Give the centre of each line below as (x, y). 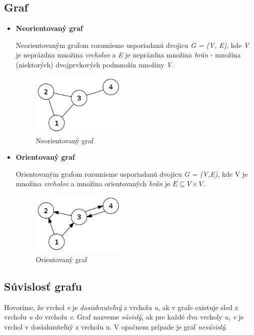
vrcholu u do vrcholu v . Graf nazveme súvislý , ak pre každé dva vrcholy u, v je (124, 317)
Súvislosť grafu (43, 286)
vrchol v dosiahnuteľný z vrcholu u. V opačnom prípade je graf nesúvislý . (116, 326)
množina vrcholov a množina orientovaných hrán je (93, 183)
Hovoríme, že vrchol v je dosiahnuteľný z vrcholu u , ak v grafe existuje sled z (121, 307)
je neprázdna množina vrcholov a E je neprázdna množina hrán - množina (128, 55)
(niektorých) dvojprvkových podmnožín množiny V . (95, 64)
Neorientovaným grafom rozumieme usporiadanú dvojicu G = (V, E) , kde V (132, 45)
